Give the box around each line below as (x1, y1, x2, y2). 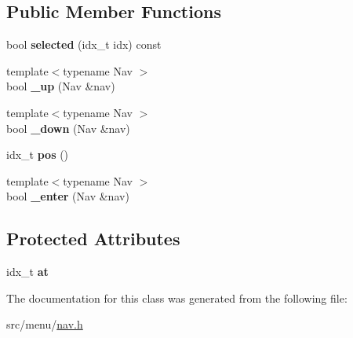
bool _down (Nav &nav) (6, 119, 130, 136)
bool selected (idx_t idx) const (6, 36, 162, 53)
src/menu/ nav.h (6, 316, 83, 332)
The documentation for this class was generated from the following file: (6, 289, 348, 306)
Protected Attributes (6, 226, 180, 251)
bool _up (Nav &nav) (6, 78, 115, 94)
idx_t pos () (6, 146, 69, 163)
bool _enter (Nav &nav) (6, 188, 129, 204)
